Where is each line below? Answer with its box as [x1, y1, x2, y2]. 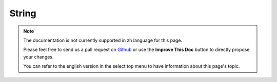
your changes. [23, 53, 54, 60]
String [9, 8, 36, 19]
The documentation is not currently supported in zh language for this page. [23, 37, 183, 43]
